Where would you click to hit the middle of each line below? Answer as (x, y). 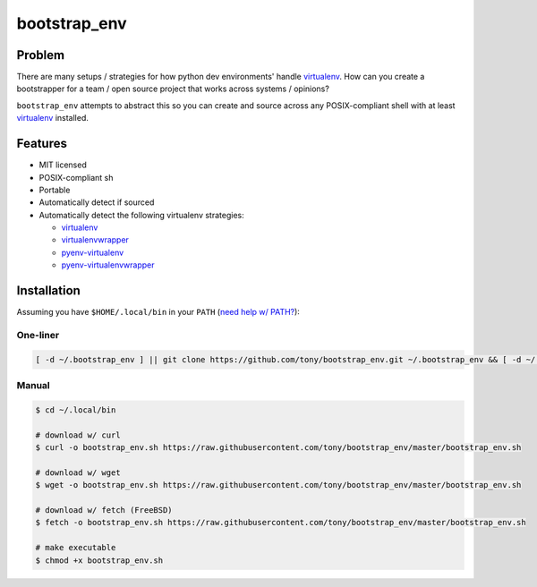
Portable (55, 190)
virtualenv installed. (53, 118)
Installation (48, 291)
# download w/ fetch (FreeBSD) (104, 510)
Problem (41, 55)
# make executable (76, 548)
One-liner (38, 335)
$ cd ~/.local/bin (76, 410)
